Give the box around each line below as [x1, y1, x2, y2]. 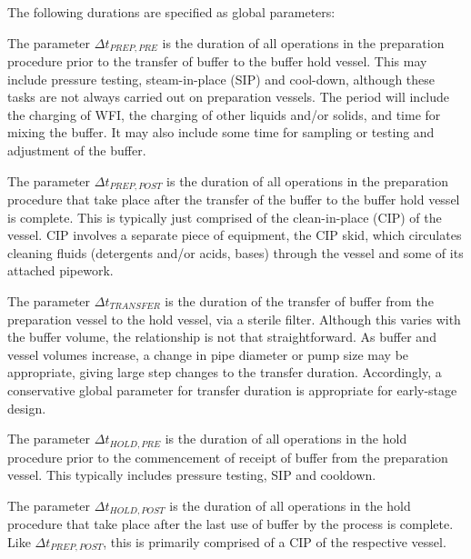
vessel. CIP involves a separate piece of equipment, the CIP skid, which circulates [7, 225, 462, 245]
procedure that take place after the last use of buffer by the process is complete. [7, 514, 454, 534]
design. [7, 398, 46, 417]
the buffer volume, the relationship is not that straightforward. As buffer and [7, 327, 436, 346]
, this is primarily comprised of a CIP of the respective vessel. [103, 532, 446, 551]
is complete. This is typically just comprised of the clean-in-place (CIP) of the [7, 207, 442, 226]
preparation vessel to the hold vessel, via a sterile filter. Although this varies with [7, 309, 461, 328]
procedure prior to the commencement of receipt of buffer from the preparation [7, 447, 448, 466]
